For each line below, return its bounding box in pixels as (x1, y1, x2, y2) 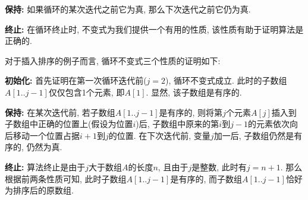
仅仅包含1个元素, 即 (48, 85, 125, 98)
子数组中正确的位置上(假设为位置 (5, 118, 133, 130)
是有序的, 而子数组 (170, 172, 242, 185)
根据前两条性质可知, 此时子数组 (5, 172, 127, 185)
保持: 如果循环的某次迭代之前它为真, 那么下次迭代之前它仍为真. (5, 3, 251, 15)
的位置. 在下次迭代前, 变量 (108, 129, 210, 141)
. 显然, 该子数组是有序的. (146, 85, 242, 98)
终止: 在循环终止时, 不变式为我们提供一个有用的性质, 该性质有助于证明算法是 (5, 23, 304, 35)
